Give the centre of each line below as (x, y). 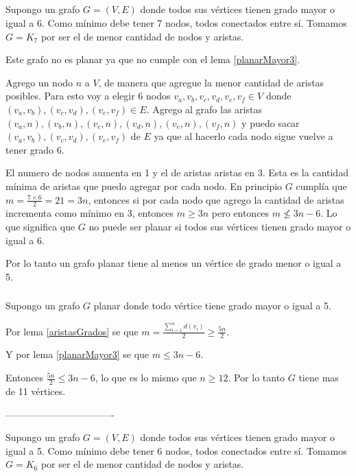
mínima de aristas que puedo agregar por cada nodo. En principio (144, 186)
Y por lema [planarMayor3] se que (78, 354)
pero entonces (240, 213)
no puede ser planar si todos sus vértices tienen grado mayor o (220, 226)
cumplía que (321, 186)
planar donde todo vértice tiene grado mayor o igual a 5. (212, 306)
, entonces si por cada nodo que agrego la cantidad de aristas (216, 199)
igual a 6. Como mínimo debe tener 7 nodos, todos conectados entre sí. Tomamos (176, 22)
